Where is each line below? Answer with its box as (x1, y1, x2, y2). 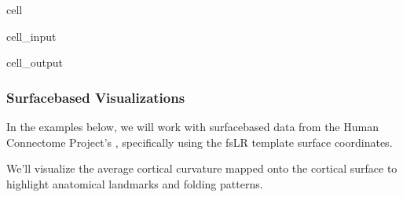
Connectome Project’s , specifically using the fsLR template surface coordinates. (6, 133, 393, 150)
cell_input (6, 27, 57, 44)
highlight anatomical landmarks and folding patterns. (6, 175, 263, 192)
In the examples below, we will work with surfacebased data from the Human (6, 119, 379, 134)
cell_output (6, 54, 63, 71)
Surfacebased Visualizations (6, 87, 185, 107)
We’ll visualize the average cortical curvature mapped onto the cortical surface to (6, 160, 398, 177)
